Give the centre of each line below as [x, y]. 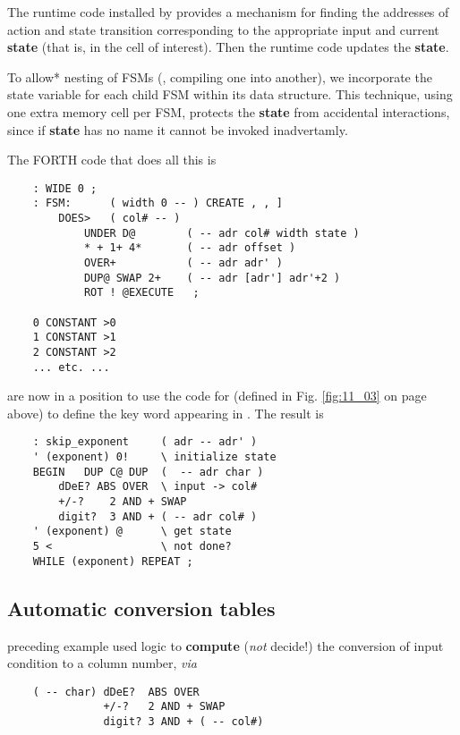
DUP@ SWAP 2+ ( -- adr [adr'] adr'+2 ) [212, 278]
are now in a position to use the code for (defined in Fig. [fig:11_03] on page [217, 396]
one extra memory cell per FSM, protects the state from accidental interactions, [229, 111]
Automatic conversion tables [141, 608]
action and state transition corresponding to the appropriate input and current [223, 29]
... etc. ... [71, 367]
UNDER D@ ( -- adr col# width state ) [221, 233]
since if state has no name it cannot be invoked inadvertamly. [178, 129]
